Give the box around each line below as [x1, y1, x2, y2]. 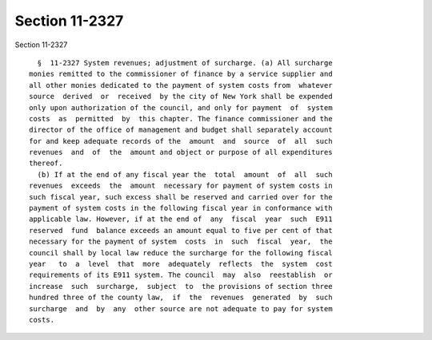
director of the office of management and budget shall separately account [29, 125, 333, 135]
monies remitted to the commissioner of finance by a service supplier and [29, 69, 333, 79]
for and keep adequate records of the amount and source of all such [29, 136, 333, 145]
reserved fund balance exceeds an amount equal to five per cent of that [29, 226, 333, 235]
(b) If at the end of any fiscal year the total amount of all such [37, 170, 333, 179]
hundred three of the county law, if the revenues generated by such [29, 293, 333, 302]
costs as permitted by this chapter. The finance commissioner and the [29, 114, 333, 123]
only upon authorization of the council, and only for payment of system [29, 103, 333, 112]
